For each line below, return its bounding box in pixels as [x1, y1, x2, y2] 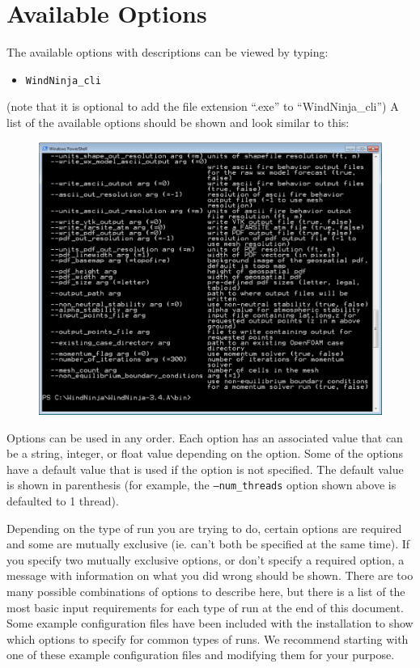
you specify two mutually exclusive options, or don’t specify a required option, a [6, 551, 405, 568]
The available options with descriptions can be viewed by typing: [6, 44, 329, 61]
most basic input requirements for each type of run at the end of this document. [6, 598, 404, 615]
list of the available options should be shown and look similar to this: [6, 113, 350, 130]
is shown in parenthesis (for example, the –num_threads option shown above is [6, 476, 397, 493]
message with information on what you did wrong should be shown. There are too [6, 567, 414, 584]
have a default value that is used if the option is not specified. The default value [6, 460, 404, 477]
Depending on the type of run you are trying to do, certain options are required [6, 519, 402, 536]
